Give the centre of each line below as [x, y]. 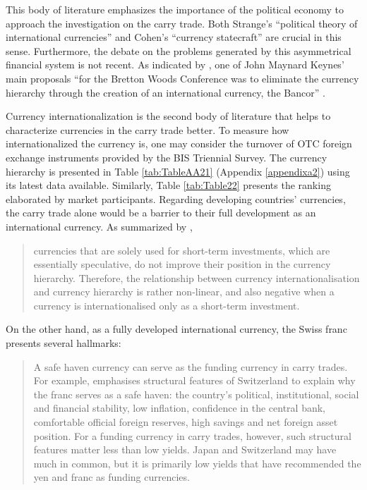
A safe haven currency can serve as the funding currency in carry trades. [191, 366]
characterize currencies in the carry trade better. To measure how [148, 129]
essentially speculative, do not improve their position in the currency [182, 264]
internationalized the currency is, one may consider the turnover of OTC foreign [179, 143]
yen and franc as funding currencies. [112, 477]
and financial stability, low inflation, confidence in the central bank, [179, 408]
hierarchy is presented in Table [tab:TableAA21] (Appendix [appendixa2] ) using [178, 171]
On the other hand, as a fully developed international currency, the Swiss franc [176, 329]
